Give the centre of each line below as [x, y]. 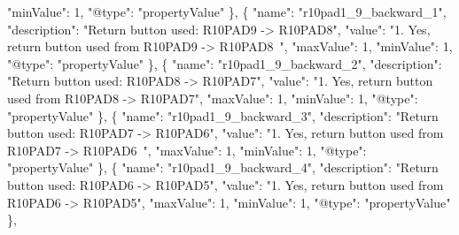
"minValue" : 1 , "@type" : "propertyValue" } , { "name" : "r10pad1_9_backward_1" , [227, 11]
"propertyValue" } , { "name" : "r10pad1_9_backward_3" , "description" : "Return [223, 115]
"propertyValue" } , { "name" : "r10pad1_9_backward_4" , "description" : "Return [223, 167]
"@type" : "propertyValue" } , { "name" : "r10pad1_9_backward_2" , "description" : [225, 63]
